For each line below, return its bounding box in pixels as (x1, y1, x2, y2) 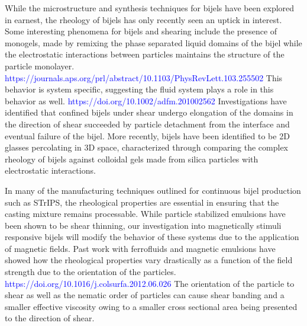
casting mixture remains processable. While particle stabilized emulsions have (5, 207, 286, 220)
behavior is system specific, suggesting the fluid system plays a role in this (5, 83, 274, 95)
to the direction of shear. (5, 312, 95, 324)
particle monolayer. (5, 59, 75, 72)
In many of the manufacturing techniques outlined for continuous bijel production (5, 184, 301, 196)
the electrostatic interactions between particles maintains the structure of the (5, 48, 285, 60)
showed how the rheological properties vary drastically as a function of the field (5, 254, 293, 266)
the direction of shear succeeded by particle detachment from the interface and (5, 117, 290, 130)
